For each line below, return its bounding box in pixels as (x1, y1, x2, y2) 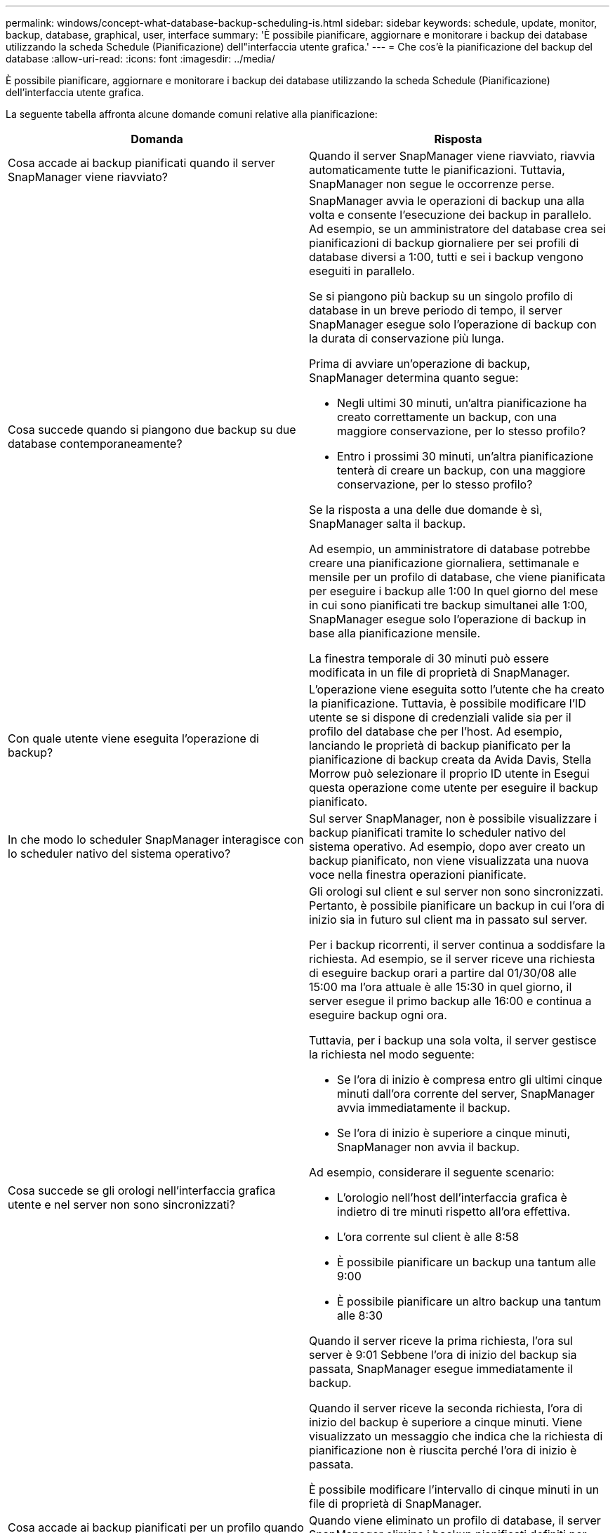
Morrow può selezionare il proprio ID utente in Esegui (309, 766, 590, 781)
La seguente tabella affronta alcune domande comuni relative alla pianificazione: (6, 108, 378, 120)
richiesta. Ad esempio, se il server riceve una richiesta (309, 952, 595, 966)
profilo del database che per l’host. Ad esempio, (309, 724, 562, 738)
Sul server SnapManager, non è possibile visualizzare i (309, 811, 597, 825)
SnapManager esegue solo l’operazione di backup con (309, 317, 597, 331)
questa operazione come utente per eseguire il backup (309, 781, 598, 795)
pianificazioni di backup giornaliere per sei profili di (309, 236, 579, 250)
